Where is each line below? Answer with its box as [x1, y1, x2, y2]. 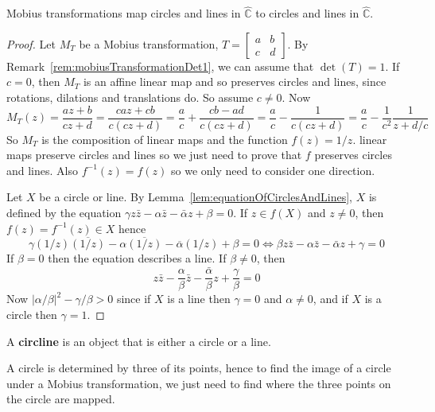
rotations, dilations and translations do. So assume [6, 89, 254, 105]
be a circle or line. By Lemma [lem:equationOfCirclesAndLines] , [39, 189, 352, 205]
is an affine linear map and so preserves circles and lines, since [83, 73, 386, 90]
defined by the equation [6, 204, 122, 221]
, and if [313, 290, 348, 307]
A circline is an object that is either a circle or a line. [6, 332, 271, 349]
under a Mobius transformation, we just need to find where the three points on [6, 375, 391, 391]
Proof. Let [6, 35, 56, 52]
